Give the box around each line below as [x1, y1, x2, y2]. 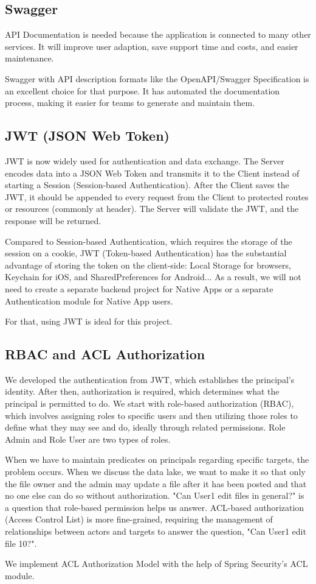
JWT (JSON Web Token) [5, 126, 170, 145]
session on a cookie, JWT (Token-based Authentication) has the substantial [5, 247, 287, 259]
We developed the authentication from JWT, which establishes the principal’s [5, 373, 295, 385]
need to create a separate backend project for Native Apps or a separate [5, 282, 273, 295]
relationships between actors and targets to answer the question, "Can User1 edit [5, 525, 306, 538]
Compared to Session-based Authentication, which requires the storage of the [5, 234, 292, 247]
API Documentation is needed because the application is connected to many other [5, 28, 311, 41]
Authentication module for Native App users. [5, 294, 173, 307]
